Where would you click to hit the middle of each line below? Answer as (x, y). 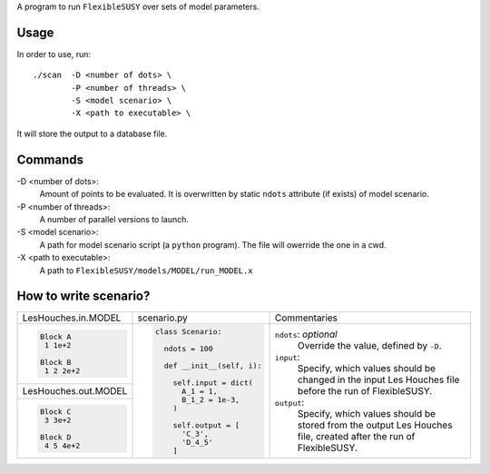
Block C (55, 412)
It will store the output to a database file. (92, 133)
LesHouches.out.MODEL (75, 391)
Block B (55, 363)
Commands (50, 159)
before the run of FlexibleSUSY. (365, 391)
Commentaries (306, 318)
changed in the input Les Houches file (378, 379)
